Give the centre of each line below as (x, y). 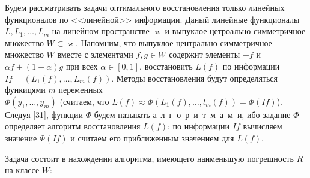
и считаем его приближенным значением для (152, 138)
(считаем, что (84, 101)
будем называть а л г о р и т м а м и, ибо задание (192, 114)
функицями (25, 90)
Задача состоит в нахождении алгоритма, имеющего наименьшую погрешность (149, 158)
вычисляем (263, 126)
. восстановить (166, 66)
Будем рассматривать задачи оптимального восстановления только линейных (145, 7)
